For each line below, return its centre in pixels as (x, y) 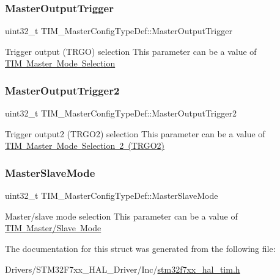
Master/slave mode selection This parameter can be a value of (121, 216)
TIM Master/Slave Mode (53, 228)
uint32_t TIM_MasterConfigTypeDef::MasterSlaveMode (112, 196)
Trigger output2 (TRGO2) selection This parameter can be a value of (135, 133)
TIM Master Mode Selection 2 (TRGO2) (85, 145)
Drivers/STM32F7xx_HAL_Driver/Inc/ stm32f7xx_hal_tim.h (123, 269)
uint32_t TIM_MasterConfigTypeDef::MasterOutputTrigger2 (121, 113)
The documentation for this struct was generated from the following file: (140, 248)
